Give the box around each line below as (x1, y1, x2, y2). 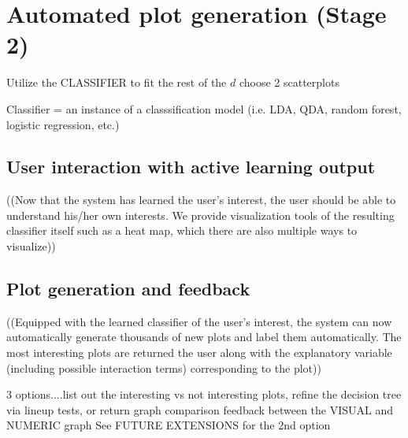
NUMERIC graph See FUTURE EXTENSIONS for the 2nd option (6, 417, 331, 433)
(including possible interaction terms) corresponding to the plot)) (6, 359, 321, 376)
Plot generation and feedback (6, 277, 250, 301)
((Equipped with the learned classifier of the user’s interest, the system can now (6, 313, 392, 329)
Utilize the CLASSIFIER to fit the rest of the (6, 74, 227, 91)
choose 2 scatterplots (239, 74, 339, 91)
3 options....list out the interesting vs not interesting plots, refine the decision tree (6, 386, 402, 403)
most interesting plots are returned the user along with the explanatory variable (6, 344, 392, 361)
